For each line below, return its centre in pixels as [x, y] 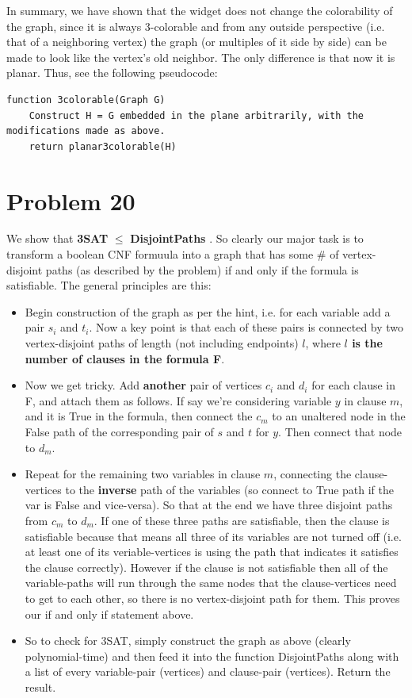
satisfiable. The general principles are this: [109, 285]
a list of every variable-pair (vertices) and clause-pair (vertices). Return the [208, 671]
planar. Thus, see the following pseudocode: [112, 73]
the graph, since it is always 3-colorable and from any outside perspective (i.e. [196, 26]
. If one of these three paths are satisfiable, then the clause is [242, 520]
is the [367, 343]
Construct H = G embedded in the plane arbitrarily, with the [196, 115]
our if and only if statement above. [109, 614]
